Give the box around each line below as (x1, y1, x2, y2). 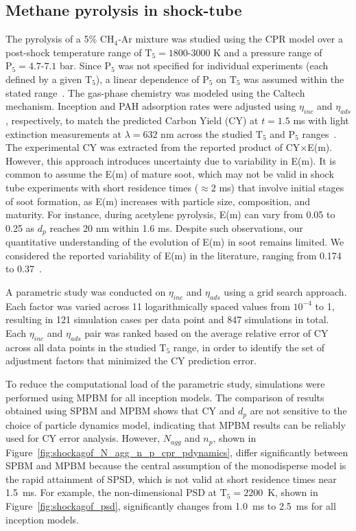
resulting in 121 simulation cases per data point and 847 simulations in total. (5, 312, 329, 327)
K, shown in (268, 485, 318, 499)
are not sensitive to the (250, 403, 347, 418)
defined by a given (5, 71, 82, 86)
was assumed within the (244, 71, 344, 86)
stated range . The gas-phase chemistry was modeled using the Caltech (5, 85, 305, 99)
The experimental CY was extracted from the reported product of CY (5, 140, 300, 154)
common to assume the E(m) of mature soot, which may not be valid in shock (5, 167, 334, 181)
